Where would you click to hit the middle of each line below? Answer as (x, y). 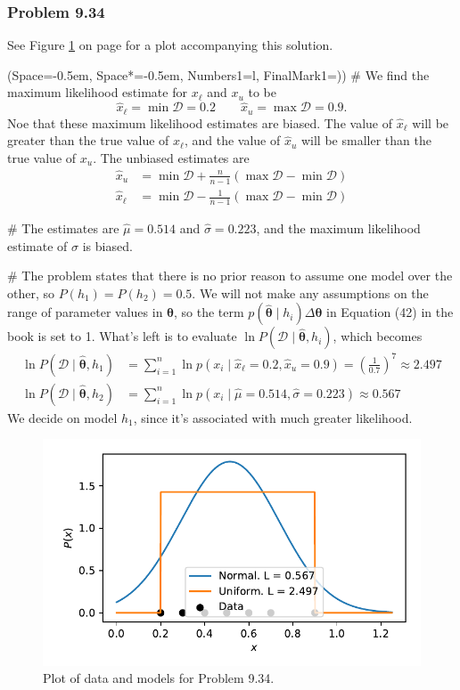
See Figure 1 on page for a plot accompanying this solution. (170, 45)
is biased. (107, 245)
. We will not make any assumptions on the (310, 292)
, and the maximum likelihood (338, 227)
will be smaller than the (366, 140)
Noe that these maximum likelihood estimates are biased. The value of (200, 122)
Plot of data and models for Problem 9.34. (159, 678)
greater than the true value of (88, 140)
